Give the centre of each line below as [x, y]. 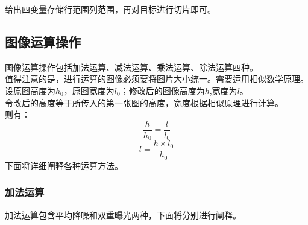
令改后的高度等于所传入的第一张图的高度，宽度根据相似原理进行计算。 [144, 102]
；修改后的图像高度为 [162, 90]
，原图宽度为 [89, 90]
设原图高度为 [30, 90]
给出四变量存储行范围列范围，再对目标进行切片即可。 [110, 9]
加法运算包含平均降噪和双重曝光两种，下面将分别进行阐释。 [123, 214]
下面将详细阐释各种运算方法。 [64, 165]
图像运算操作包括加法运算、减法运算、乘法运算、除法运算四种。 [131, 67]
